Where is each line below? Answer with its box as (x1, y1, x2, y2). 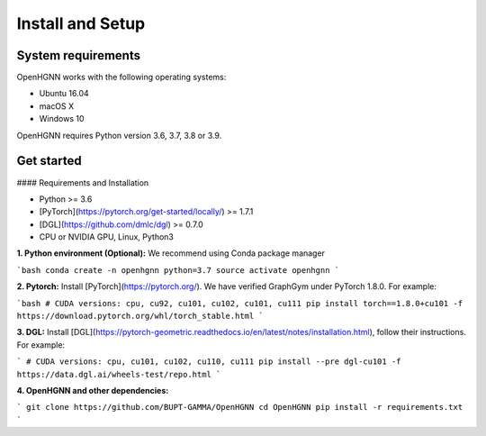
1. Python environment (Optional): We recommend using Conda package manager (16, 248, 326, 259)
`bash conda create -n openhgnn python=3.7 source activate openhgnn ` (16, 265, 340, 275)
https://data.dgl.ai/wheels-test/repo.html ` (16, 369, 221, 379)
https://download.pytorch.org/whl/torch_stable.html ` (16, 311, 265, 322)
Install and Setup (16, 14, 146, 33)
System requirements (16, 48, 141, 63)
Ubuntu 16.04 (39, 88, 89, 99)
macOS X (39, 100, 75, 112)
